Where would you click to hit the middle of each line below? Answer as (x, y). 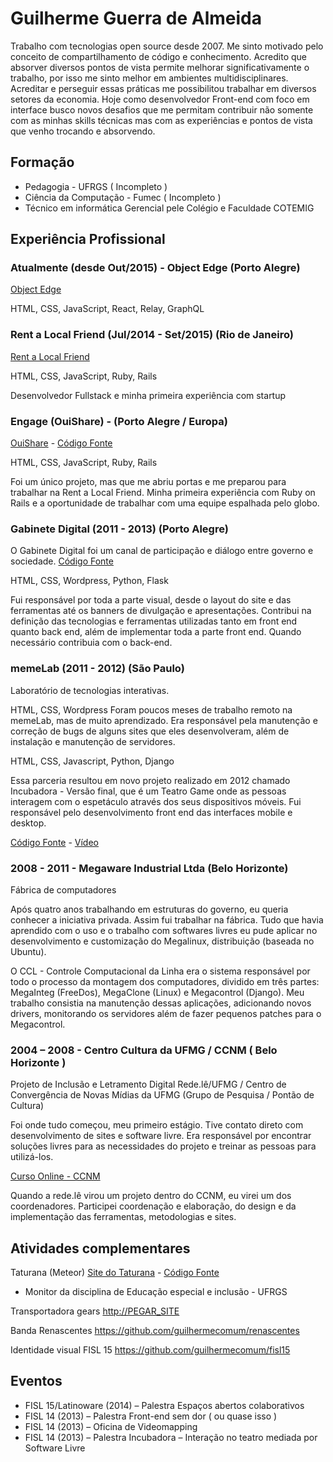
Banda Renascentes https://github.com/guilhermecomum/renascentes (155, 1331)
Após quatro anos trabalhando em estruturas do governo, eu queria (149, 909)
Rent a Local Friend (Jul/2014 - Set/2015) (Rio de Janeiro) (152, 335)
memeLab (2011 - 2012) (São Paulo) (97, 669)
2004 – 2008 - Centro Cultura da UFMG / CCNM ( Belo (144, 1050)
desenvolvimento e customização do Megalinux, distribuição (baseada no (162, 941)
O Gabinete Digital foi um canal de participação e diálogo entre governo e (162, 551)
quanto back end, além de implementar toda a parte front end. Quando (156, 632)
